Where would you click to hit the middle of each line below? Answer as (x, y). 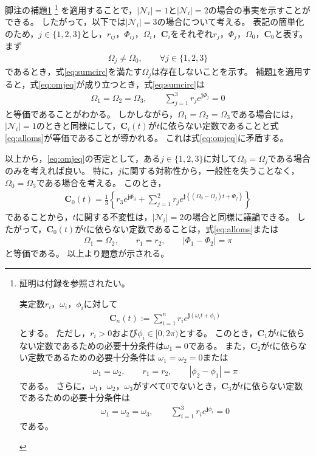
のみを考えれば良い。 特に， (61, 170)
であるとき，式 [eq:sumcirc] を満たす (74, 71)
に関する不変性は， (114, 217)
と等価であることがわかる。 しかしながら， (91, 113)
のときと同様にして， (78, 126)
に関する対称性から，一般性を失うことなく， (210, 170)
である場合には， (264, 113)
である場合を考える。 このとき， (101, 182)
